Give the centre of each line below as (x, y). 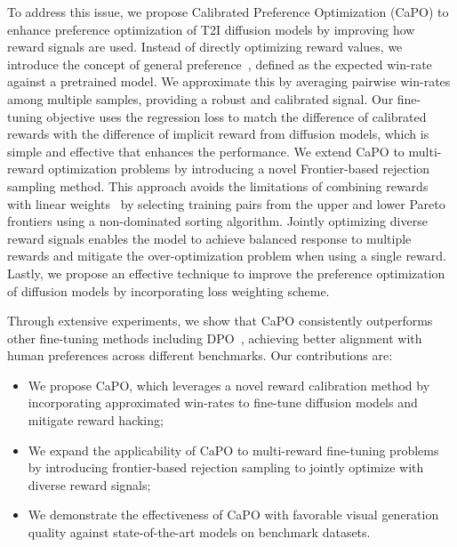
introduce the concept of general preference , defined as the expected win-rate (220, 64)
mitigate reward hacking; (96, 420)
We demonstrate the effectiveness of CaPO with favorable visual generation (233, 515)
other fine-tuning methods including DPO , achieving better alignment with (215, 338)
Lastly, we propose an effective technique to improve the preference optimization (226, 273)
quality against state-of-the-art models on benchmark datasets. (199, 532)
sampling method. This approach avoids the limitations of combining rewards (218, 185)
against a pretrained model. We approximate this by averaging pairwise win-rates (229, 81)
